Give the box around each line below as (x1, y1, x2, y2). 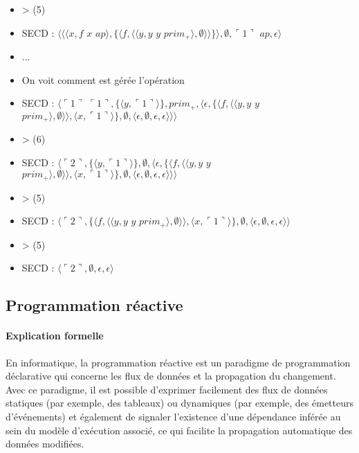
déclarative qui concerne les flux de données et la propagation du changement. (6, 368, 336, 383)
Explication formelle (6, 328, 104, 343)
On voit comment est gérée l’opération (21, 72, 185, 87)
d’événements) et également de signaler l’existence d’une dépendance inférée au (6, 409, 341, 423)
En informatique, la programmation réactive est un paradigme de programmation (6, 355, 351, 369)
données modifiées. (6, 436, 84, 451)
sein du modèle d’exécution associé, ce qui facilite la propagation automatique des (6, 423, 353, 437)
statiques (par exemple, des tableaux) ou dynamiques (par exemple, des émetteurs (6, 396, 353, 410)
